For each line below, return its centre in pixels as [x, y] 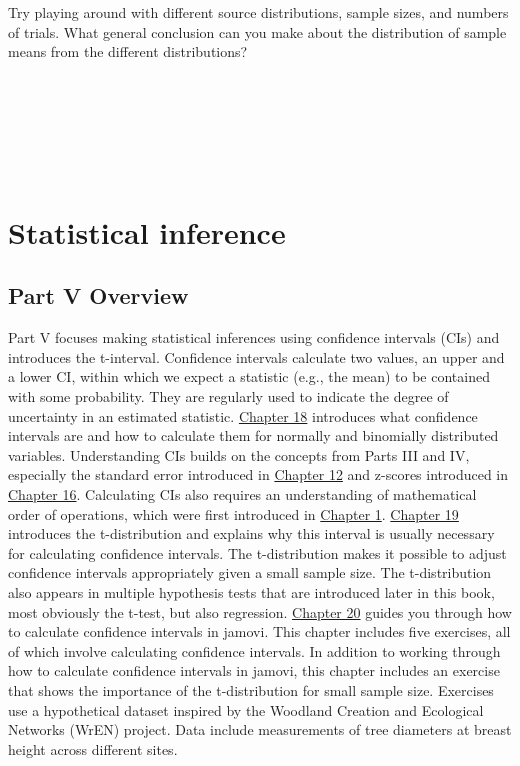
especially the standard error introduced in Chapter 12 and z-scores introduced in [258, 474]
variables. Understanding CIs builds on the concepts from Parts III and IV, [239, 454]
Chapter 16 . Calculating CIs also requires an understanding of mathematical [242, 494]
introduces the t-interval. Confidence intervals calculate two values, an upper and [256, 356]
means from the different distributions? [128, 51]
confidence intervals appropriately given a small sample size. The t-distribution [250, 572]
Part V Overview [98, 295]
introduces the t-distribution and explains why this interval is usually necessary [251, 533]
